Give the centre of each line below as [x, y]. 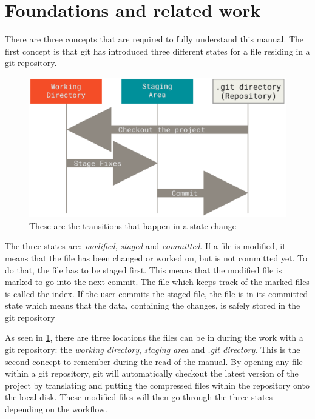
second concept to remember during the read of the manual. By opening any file [154, 361]
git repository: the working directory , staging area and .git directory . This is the [153, 350]
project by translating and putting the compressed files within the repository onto [157, 385]
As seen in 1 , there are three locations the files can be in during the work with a [154, 337]
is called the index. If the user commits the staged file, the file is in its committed [157, 293]
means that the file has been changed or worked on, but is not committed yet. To [156, 257]
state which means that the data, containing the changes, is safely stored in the [153, 305]
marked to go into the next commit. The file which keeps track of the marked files [157, 282]
